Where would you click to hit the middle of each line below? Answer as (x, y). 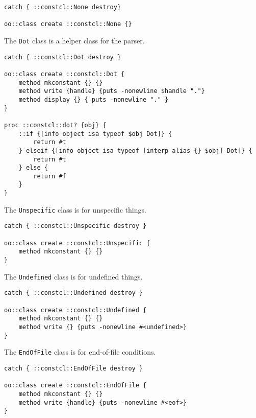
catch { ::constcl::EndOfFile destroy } (74, 368)
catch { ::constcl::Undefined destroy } (74, 293)
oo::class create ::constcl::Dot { (65, 74)
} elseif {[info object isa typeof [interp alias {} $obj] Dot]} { (135, 150)
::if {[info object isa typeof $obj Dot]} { (95, 134)
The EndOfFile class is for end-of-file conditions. (80, 352)
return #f (50, 176)
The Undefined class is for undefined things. (73, 276)
